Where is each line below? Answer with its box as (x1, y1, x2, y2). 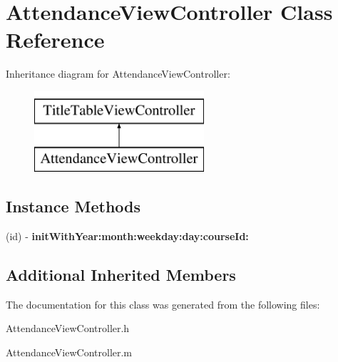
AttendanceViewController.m (6, 345, 133, 360)
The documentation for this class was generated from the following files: (6, 296, 320, 311)
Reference (6, 25, 105, 54)
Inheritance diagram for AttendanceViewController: (6, 66, 230, 81)
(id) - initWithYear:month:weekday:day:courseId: (6, 229, 249, 244)
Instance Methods (6, 195, 140, 217)
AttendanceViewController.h (6, 321, 130, 336)
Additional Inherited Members (6, 264, 236, 286)
